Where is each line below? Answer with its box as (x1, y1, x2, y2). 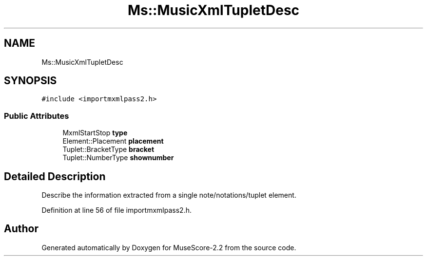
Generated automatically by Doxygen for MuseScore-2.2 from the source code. (41, 243, 296, 252)
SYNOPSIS (4, 74, 57, 87)
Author (4, 223, 39, 235)
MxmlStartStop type (62, 129, 128, 137)
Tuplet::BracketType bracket (62, 145, 155, 154)
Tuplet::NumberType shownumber (62, 153, 174, 162)
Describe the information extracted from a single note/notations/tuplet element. (41, 191, 296, 200)
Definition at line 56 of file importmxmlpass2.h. (41, 206, 192, 215)
